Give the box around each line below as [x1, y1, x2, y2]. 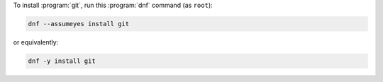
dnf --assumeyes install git [28, 20, 130, 28]
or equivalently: [13, 37, 59, 46]
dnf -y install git [28, 57, 96, 65]
